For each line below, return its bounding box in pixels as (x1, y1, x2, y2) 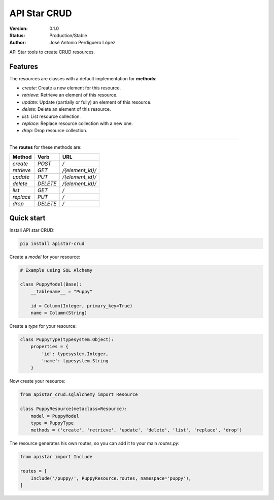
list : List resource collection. (22, 113, 81, 119)
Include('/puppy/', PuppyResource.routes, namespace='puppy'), (30, 475, 192, 481)
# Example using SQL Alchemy (20, 267, 93, 273)
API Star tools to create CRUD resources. (9, 49, 95, 55)
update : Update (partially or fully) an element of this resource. (22, 99, 152, 105)
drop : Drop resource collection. (22, 128, 88, 134)
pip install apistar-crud (20, 240, 85, 246)
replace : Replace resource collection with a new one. (22, 120, 133, 127)
